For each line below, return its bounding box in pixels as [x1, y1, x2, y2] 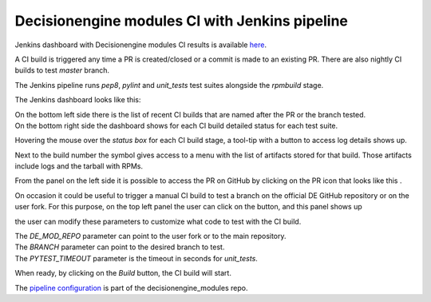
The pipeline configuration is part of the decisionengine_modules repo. [14, 283, 248, 292]
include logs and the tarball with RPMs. [14, 161, 144, 171]
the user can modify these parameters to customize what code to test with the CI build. [14, 217, 302, 226]
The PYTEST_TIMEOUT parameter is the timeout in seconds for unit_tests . [14, 253, 259, 263]
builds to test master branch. [14, 66, 110, 75]
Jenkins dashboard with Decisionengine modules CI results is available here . [14, 40, 267, 50]
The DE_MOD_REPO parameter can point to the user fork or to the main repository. [14, 232, 287, 241]
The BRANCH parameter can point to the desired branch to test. [14, 242, 225, 252]
